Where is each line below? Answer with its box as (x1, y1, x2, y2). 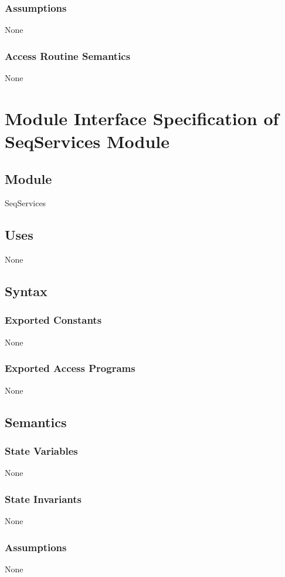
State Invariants (5, 491, 82, 506)
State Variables (5, 443, 78, 458)
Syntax (5, 282, 48, 300)
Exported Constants (5, 313, 102, 327)
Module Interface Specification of (5, 106, 279, 130)
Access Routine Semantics (5, 48, 131, 63)
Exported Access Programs (5, 361, 135, 375)
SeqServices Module (5, 129, 170, 153)
